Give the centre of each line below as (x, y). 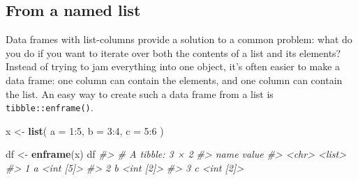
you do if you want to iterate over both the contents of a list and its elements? (173, 52)
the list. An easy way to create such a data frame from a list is (140, 93)
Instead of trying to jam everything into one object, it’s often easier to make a (173, 66)
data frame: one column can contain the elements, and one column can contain (174, 80)
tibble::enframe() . (50, 107)
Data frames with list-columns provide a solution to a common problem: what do (179, 39)
